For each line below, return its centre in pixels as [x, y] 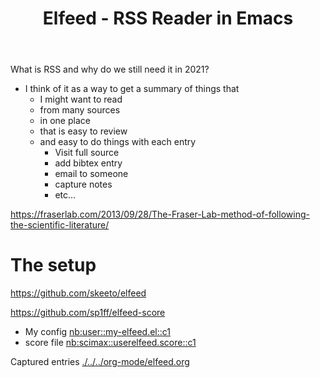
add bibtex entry [88, 163]
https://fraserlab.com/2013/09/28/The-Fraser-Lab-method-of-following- [160, 214]
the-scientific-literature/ [60, 225]
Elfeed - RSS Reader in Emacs [168, 18]
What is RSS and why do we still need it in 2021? [110, 69]
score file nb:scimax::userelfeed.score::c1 [110, 343]
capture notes [83, 184]
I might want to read [81, 99]
